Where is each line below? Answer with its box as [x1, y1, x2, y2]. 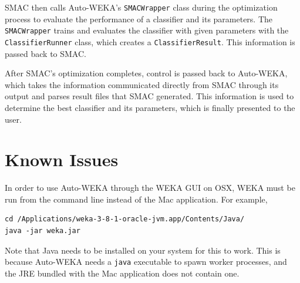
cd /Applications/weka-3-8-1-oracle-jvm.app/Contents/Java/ [5, 215, 245, 224]
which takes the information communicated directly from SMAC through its [5, 78, 279, 90]
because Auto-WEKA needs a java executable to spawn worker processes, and [5, 255, 287, 268]
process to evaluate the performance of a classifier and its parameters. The [5, 12, 273, 25]
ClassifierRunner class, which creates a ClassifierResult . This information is [5, 35, 295, 48]
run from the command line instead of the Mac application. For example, [5, 193, 268, 205]
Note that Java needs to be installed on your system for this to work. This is [5, 244, 281, 256]
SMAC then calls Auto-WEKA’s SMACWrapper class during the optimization [5, 1, 278, 13]
